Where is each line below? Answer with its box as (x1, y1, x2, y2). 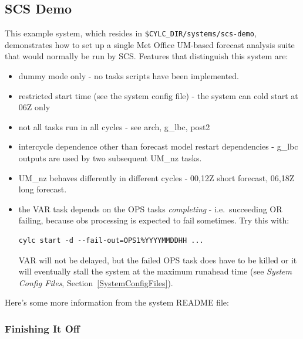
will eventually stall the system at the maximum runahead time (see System (18, 265, 292, 277)
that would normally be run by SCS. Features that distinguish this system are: (5, 50, 288, 62)
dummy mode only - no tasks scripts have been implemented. (18, 70, 239, 82)
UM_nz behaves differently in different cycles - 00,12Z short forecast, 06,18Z (18, 171, 295, 184)
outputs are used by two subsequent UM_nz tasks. (18, 152, 202, 164)
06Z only (18, 101, 51, 113)
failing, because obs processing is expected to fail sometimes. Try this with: (18, 214, 289, 226)
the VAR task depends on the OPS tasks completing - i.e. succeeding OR (18, 202, 282, 215)
